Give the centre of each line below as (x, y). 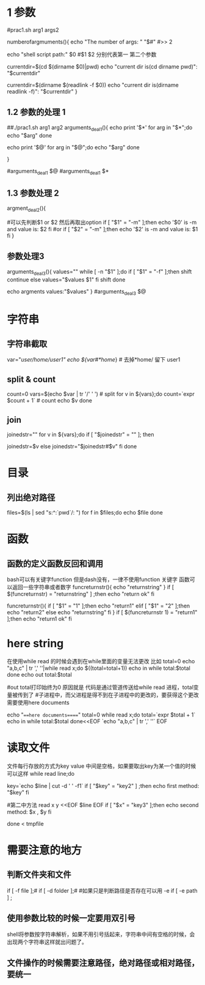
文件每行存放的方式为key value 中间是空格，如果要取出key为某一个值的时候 (102, 766)
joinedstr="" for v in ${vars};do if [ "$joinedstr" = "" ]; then (81, 434)
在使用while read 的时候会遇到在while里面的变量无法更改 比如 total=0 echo (101, 661)
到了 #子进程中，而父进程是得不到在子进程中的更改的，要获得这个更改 (111, 694)
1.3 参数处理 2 (33, 193)
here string (35, 644)
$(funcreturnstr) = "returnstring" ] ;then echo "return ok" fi (81, 593)
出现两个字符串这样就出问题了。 (47, 942)
